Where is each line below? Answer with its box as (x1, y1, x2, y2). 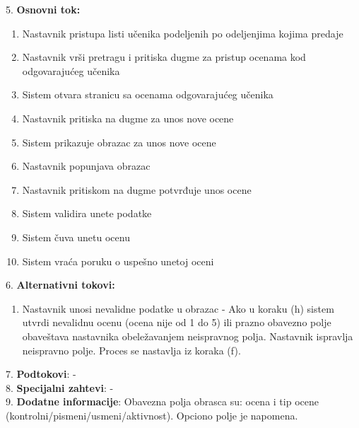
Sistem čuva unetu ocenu (22, 229, 130, 244)
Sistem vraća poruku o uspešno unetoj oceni (22, 253, 214, 268)
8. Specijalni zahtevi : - (6, 380, 114, 395)
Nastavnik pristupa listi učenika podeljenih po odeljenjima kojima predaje (22, 25, 343, 40)
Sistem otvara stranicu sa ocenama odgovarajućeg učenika (22, 87, 273, 102)
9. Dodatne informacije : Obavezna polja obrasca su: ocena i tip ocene (6, 394, 319, 409)
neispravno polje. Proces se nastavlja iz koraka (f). (22, 342, 241, 357)
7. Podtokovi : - (6, 366, 76, 381)
